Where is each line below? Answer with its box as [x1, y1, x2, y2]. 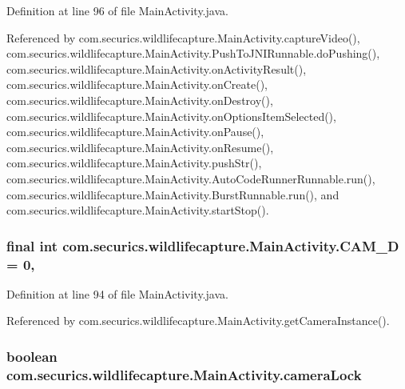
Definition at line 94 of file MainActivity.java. [6, 285, 228, 302]
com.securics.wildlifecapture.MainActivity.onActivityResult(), [6, 60, 307, 77]
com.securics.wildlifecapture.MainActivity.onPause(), [6, 123, 264, 140]
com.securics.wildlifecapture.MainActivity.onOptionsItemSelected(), [6, 107, 336, 124]
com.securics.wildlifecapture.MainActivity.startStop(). [6, 202, 269, 219]
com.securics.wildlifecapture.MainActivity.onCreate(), [6, 76, 268, 93]
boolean [6, 346, 58, 366]
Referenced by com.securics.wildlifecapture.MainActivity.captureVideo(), [6, 29, 360, 46]
